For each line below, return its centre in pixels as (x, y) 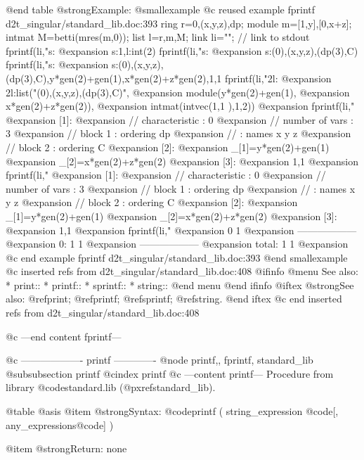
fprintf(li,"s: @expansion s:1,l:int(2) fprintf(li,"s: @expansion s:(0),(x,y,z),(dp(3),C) (182, 50)
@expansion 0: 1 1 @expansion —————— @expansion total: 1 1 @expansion (177, 244)
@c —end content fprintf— (64, 336)
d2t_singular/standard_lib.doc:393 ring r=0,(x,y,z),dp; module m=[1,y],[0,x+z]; (179, 23)
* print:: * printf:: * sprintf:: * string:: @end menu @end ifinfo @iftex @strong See (180, 285)
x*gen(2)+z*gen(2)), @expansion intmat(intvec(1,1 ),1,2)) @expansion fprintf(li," (180, 106)
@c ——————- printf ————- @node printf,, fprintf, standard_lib (160, 360)
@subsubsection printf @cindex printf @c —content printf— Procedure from (170, 373)
